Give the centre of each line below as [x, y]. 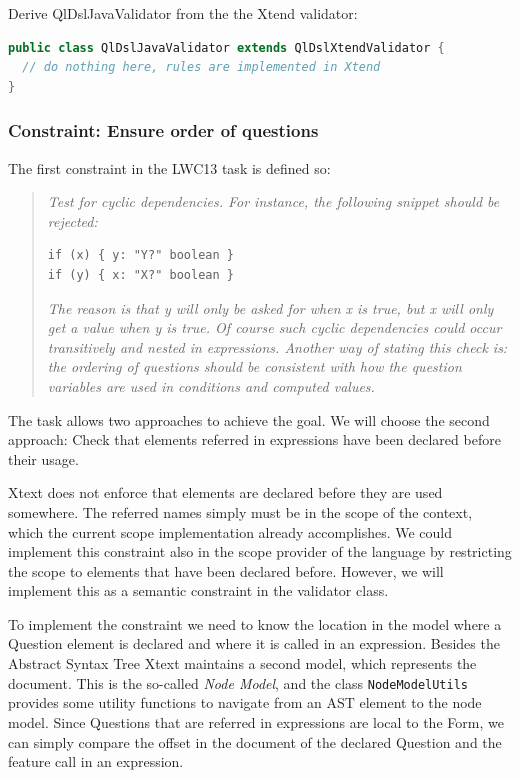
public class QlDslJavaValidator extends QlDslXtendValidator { [226, 47]
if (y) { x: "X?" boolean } [140, 274]
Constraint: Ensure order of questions [163, 130]
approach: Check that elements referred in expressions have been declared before [254, 439]
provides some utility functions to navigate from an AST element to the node [245, 702]
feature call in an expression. [96, 761]
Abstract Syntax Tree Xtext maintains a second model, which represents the [242, 663]
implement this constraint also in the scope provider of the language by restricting [260, 551]
